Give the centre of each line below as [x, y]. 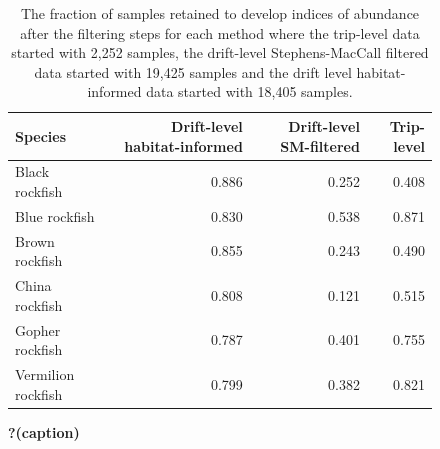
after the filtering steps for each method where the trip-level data [220, 32]
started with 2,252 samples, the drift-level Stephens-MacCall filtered [220, 52]
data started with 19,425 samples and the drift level [193, 71]
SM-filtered [320, 145]
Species [41, 135]
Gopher [38, 329]
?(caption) [44, 431]
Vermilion [45, 374]
